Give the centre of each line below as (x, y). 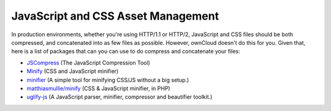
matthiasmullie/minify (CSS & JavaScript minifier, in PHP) (99, 88)
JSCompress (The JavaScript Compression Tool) (88, 63)
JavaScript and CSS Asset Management (115, 16)
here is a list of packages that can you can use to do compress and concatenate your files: (126, 52)
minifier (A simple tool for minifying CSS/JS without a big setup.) (108, 80)
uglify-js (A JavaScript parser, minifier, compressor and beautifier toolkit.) (120, 97)
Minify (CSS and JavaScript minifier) (73, 71)
